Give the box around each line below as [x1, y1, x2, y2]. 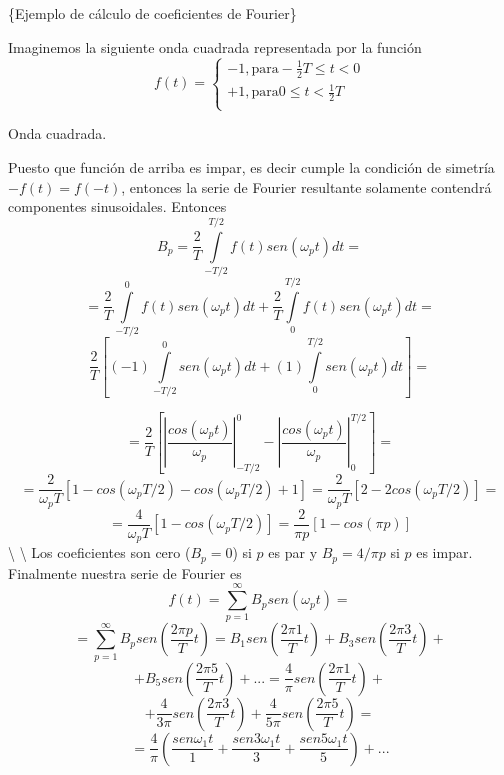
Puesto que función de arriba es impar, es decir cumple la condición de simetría [8, 157, 495, 178]
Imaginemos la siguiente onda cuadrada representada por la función [8, 36, 422, 57]
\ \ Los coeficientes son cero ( [8, 542, 191, 563]
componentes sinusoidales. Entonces [8, 196, 227, 217]
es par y [268, 542, 318, 563]
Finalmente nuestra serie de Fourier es [8, 562, 242, 583]
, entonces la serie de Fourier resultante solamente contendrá [121, 176, 492, 197]
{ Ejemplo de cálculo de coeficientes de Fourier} [8, 3, 297, 23]
